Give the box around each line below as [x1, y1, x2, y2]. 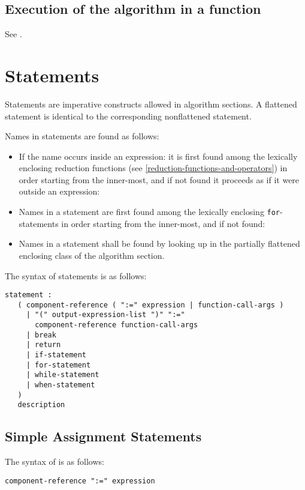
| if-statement [26, 351, 87, 360]
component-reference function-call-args [35, 321, 198, 330]
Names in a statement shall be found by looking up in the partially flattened [19, 237, 300, 250]
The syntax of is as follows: [5, 455, 104, 468]
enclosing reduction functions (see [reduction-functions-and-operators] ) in [19, 162, 288, 174]
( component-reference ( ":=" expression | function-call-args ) [17, 300, 284, 309]
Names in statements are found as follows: [5, 130, 159, 142]
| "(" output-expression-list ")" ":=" [26, 310, 185, 319]
